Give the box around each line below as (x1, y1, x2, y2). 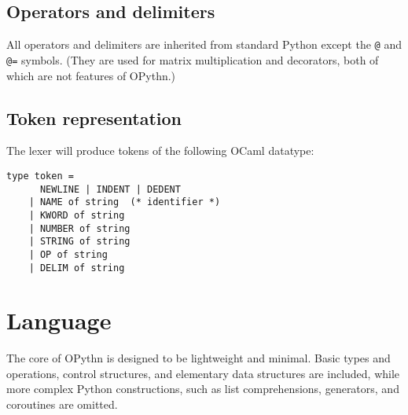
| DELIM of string (28, 262, 125, 274)
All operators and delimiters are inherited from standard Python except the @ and (6, 36, 402, 53)
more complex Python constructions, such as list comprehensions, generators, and (6, 380, 399, 397)
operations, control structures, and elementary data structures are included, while (6, 365, 400, 381)
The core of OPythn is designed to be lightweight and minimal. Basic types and (6, 350, 391, 366)
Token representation (6, 105, 182, 130)
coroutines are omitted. (6, 396, 118, 413)
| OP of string (28, 248, 108, 260)
